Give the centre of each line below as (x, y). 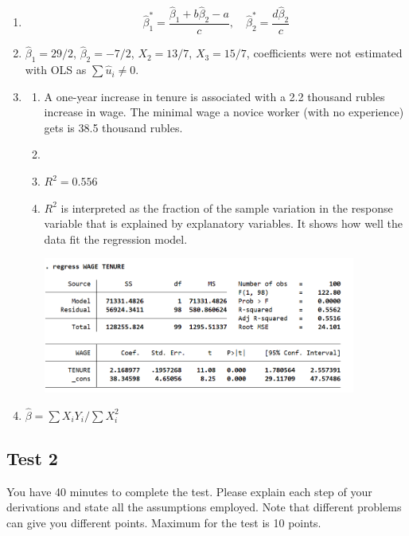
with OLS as (56, 70)
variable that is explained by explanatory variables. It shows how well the (223, 223)
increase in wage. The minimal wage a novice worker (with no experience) (224, 112)
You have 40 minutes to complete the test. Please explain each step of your (189, 491)
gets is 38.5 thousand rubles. (113, 127)
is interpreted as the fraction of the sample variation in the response (227, 207)
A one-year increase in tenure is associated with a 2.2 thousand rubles (214, 96)
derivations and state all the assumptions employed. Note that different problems (204, 507)
